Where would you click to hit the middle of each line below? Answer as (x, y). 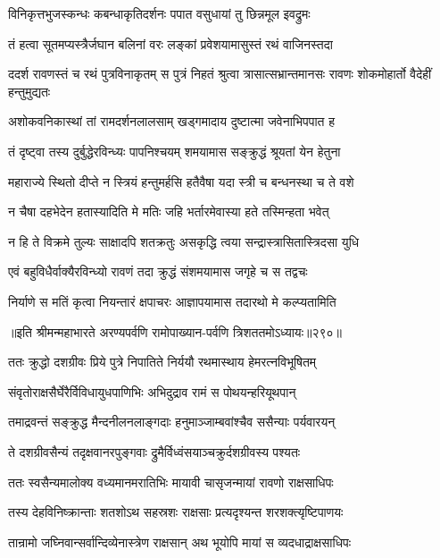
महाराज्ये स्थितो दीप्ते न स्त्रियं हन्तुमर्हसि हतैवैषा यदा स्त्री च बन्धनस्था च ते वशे (181, 181)
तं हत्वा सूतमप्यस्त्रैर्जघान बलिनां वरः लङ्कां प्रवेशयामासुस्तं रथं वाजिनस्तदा (170, 43)
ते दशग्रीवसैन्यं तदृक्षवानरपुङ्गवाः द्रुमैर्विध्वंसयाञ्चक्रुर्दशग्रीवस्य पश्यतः (154, 451)
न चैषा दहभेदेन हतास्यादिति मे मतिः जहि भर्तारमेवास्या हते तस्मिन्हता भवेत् (169, 211)
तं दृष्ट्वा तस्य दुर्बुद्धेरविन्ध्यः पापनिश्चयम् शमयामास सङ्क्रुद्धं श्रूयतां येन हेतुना (174, 151)
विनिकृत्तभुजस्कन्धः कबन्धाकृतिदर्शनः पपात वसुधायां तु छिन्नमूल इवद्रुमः (159, 13)
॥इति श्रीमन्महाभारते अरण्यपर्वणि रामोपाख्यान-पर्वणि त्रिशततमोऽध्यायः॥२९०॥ (175, 331)
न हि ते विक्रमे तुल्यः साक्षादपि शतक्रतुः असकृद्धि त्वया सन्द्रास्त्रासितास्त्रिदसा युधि (184, 241)
